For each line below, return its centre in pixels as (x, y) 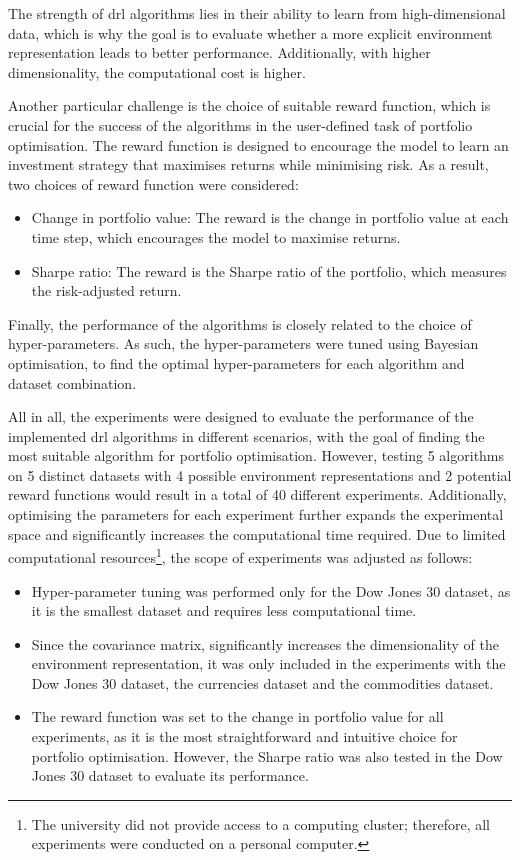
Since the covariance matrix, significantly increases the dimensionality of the (265, 643)
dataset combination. (72, 382)
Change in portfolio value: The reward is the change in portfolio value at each (270, 217)
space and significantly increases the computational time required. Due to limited (257, 533)
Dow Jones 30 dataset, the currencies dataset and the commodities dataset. (262, 682)
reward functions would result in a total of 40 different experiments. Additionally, (257, 494)
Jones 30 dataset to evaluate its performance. (170, 775)
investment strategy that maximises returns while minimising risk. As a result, (248, 164)
